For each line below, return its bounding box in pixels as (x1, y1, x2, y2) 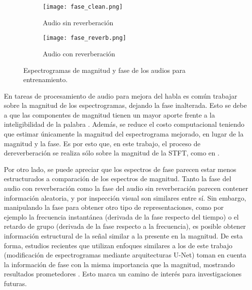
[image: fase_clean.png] (43, 3, 123, 10)
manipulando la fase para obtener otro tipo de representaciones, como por (4, 202, 224, 212)
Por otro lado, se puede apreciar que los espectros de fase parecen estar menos (4, 164, 236, 174)
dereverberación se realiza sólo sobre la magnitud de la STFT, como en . (4, 148, 219, 158)
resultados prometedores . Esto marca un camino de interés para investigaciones (4, 269, 242, 279)
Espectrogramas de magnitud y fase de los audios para (23, 65, 185, 75)
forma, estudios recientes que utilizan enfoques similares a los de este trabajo (4, 240, 233, 250)
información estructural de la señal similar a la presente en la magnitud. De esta (4, 231, 243, 240)
